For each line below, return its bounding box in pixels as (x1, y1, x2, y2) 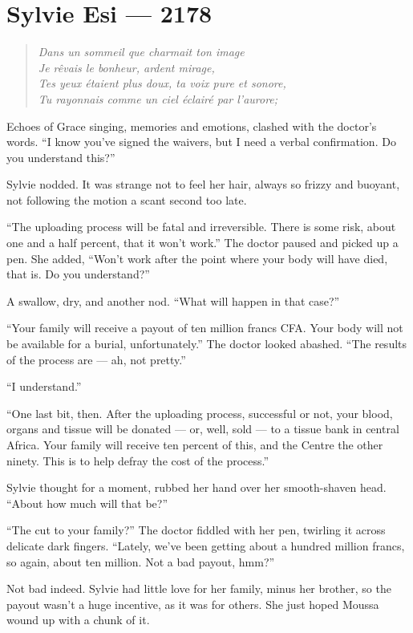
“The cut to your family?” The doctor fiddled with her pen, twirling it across (6, 521, 386, 538)
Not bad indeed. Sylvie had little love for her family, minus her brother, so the (6, 580, 391, 597)
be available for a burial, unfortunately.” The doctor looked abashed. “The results (6, 335, 407, 352)
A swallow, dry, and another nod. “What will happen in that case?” (6, 292, 340, 309)
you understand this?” (6, 148, 115, 165)
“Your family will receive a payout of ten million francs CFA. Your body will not (6, 319, 403, 336)
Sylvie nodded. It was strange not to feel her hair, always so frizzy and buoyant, (6, 176, 400, 193)
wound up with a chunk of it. (6, 611, 150, 628)
